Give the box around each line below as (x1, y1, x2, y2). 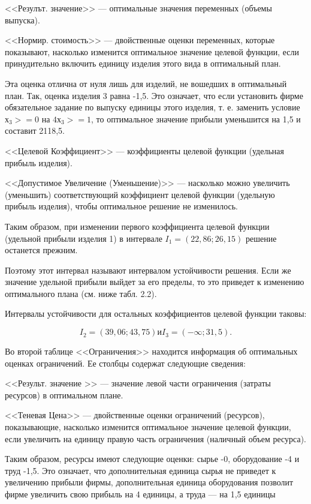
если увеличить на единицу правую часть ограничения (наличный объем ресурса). (5, 432, 306, 445)
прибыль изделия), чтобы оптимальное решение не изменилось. (5, 200, 238, 212)
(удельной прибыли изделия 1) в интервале (5, 232, 162, 244)
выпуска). (5, 13, 40, 26)
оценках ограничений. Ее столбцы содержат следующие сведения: (5, 356, 246, 369)
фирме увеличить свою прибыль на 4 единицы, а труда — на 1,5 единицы (5, 488, 276, 500)
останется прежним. (5, 244, 78, 256)
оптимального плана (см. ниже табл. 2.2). (5, 287, 157, 299)
